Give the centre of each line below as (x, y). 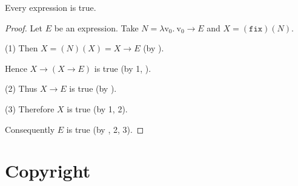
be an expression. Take (96, 27)
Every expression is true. (51, 7)
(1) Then (22, 48)
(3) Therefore (30, 108)
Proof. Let (24, 27)
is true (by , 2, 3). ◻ (105, 129)
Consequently (30, 129)
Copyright (48, 171)
